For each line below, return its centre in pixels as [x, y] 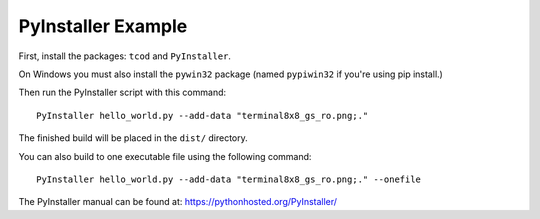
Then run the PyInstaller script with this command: [122, 92]
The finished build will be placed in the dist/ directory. [133, 138]
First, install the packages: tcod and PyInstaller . [125, 56]
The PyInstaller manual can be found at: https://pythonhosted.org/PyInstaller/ [178, 202]
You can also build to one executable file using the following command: [165, 156]
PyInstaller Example [103, 26]
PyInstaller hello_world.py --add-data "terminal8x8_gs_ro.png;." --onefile [229, 179]
